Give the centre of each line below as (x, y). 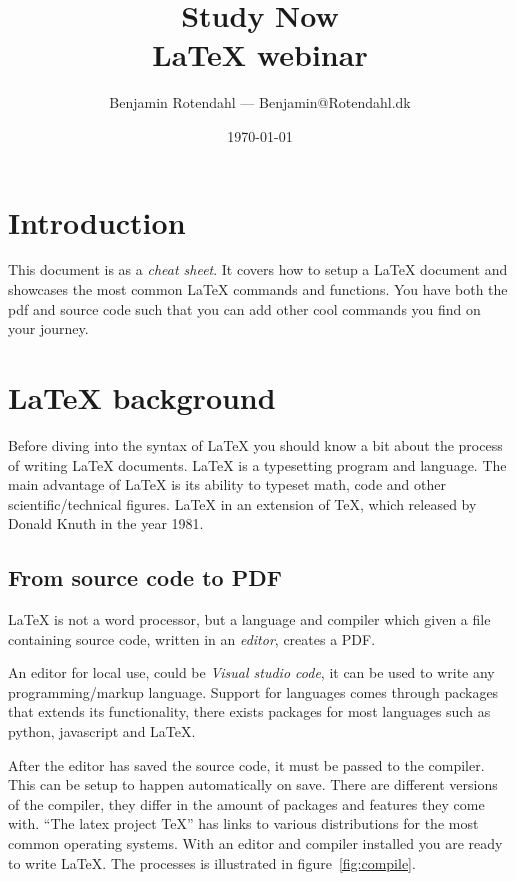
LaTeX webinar (260, 54)
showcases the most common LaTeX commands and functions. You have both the (258, 289)
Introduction (97, 221)
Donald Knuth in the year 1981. (106, 523)
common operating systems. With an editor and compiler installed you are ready (255, 843)
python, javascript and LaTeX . (102, 731)
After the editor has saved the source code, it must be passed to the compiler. (246, 764)
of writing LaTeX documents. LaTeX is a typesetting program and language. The (257, 464)
